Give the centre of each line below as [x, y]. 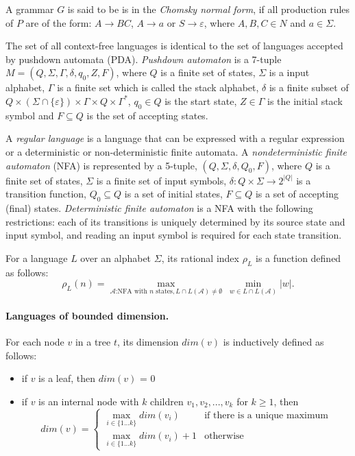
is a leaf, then [67, 378]
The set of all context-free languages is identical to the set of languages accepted [174, 46]
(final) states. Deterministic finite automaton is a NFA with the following [159, 207]
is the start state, [201, 100]
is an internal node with [89, 401]
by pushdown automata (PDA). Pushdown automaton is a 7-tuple [144, 59]
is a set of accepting [297, 194]
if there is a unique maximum [267, 415]
